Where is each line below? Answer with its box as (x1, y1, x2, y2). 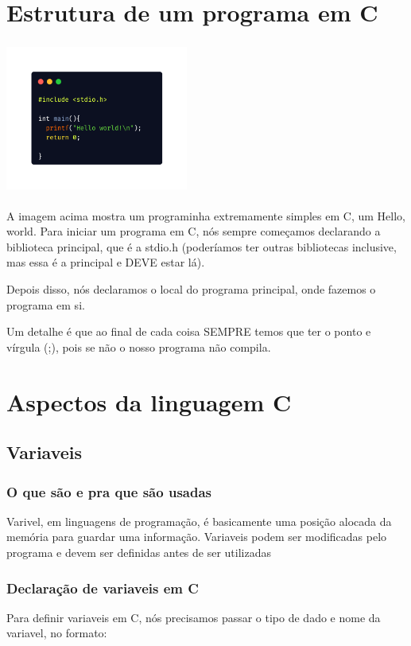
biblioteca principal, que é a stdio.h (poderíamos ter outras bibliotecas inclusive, (6, 238, 397, 255)
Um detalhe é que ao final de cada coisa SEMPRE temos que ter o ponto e (6, 323, 371, 340)
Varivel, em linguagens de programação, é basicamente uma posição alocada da (6, 512, 392, 529)
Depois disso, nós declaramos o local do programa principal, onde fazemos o (6, 281, 376, 298)
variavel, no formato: (6, 625, 107, 641)
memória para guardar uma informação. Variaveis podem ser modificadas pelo (6, 528, 387, 545)
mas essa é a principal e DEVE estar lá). (6, 254, 205, 270)
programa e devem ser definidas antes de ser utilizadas (6, 544, 272, 560)
